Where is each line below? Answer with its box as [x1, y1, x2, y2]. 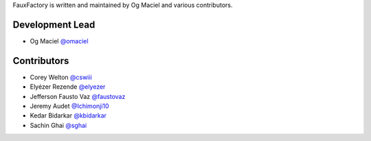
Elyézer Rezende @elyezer [30, 83, 106, 91]
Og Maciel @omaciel [30, 36, 89, 45]
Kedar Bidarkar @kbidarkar [30, 111, 106, 120]
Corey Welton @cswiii [30, 73, 92, 81]
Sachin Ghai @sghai [30, 121, 87, 129]
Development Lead [12, 19, 95, 30]
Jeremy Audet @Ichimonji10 [30, 102, 109, 110]
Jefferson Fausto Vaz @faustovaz [30, 92, 126, 100]
